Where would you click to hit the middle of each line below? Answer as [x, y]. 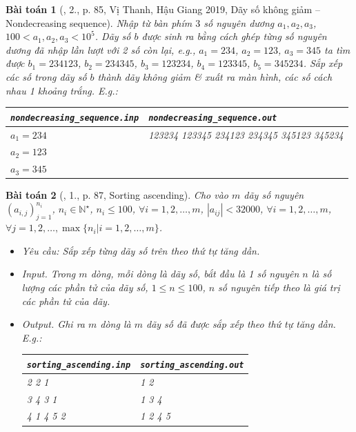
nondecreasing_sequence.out [213, 118]
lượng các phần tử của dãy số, [85, 287]
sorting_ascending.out [192, 365]
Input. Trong [49, 274]
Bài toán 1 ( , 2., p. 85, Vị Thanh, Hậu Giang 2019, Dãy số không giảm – [163, 9]
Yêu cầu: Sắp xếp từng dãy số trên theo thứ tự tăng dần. [141, 250]
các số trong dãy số [46, 76]
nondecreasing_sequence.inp [75, 118]
